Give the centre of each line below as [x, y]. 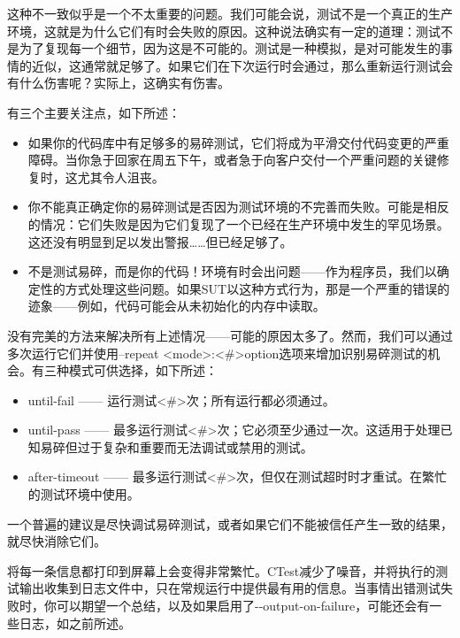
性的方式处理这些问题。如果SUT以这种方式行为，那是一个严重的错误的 [245, 288]
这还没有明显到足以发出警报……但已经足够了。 [160, 241]
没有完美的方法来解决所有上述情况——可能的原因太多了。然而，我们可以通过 [230, 335]
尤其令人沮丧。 [121, 177]
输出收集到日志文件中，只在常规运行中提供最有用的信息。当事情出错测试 [230, 588]
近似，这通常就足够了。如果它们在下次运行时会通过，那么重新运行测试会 [242, 65]
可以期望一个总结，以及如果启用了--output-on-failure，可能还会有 [243, 606]
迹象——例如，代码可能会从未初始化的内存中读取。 [176, 306]
